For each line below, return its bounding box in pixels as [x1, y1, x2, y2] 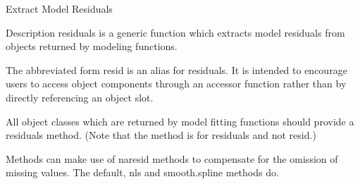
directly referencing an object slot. [6, 90, 154, 104]
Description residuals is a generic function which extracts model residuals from [6, 25, 345, 39]
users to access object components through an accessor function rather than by [6, 76, 347, 91]
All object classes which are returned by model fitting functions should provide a [6, 114, 354, 128]
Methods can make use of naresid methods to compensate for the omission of [6, 151, 338, 166]
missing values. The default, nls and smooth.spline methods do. [6, 165, 279, 180]
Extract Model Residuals [6, 1, 113, 16]
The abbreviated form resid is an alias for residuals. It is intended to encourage [6, 62, 347, 77]
